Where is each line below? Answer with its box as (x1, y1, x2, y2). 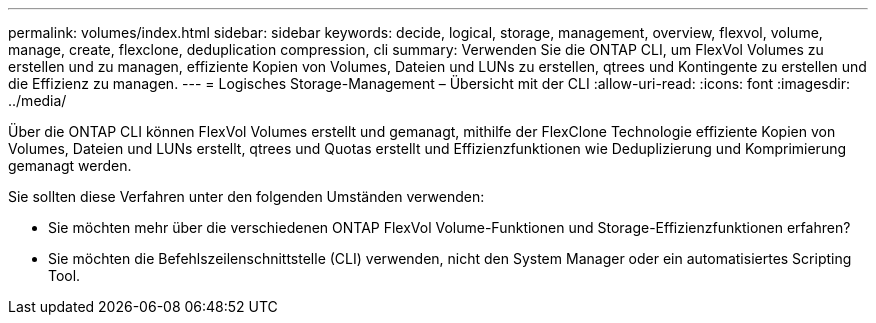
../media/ (8, 92, 67, 109)
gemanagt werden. (8, 157, 132, 174)
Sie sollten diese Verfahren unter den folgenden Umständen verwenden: (8, 188, 485, 205)
